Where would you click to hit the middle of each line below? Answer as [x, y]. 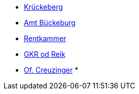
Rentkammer [45, 38]
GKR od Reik [45, 54]
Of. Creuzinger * [51, 70]
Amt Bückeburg [50, 23]
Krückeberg [43, 7]
